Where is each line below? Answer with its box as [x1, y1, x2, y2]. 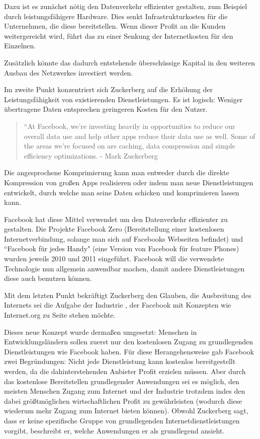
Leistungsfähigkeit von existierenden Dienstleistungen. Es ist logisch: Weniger [4, 94, 243, 104]
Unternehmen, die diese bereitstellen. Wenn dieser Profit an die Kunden [4, 21, 226, 31]
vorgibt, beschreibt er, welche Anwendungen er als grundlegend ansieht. [4, 425, 225, 435]
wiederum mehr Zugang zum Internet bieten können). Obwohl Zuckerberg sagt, [4, 405, 248, 416]
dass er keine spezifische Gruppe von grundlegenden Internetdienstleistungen [4, 415, 240, 425]
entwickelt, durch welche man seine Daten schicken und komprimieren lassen [4, 187, 239, 197]
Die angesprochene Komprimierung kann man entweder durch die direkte [4, 167, 229, 178]
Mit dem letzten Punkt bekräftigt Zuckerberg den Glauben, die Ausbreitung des [4, 289, 251, 300]
